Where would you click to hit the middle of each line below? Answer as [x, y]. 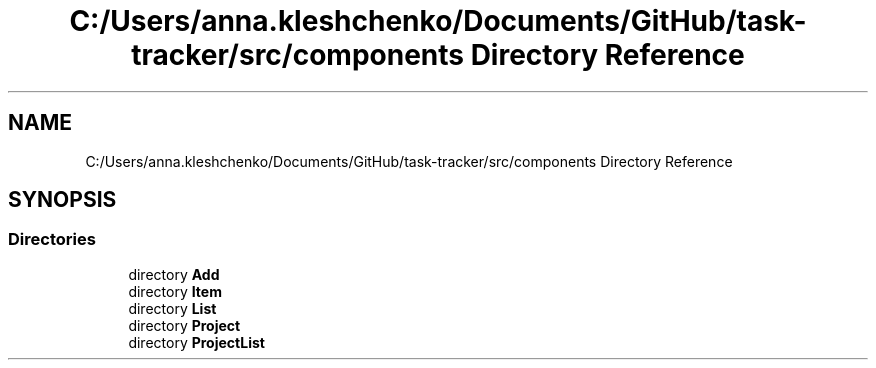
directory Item [175, 291]
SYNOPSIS [62, 200]
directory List [172, 308]
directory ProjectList [196, 342]
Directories [52, 239]
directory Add [174, 274]
